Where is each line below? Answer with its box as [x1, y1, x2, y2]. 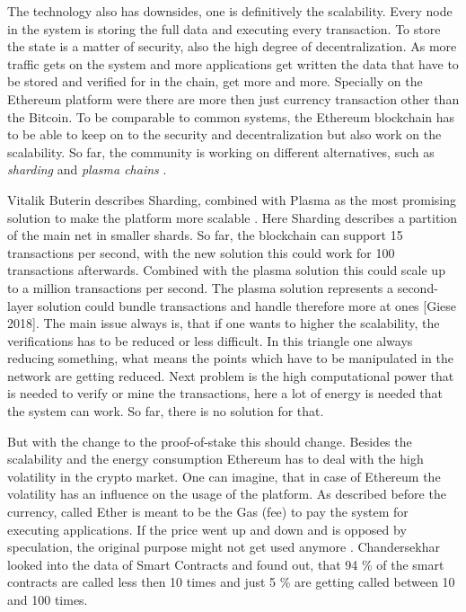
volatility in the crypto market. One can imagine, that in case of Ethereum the [7, 466, 441, 485]
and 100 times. [7, 590, 88, 608]
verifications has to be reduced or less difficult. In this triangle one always [7, 331, 413, 350]
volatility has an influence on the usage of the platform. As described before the [7, 484, 446, 503]
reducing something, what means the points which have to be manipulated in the [7, 349, 453, 368]
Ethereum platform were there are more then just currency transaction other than [7, 89, 460, 108]
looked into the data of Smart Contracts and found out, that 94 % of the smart [7, 554, 444, 573]
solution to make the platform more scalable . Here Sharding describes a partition [7, 208, 458, 226]
